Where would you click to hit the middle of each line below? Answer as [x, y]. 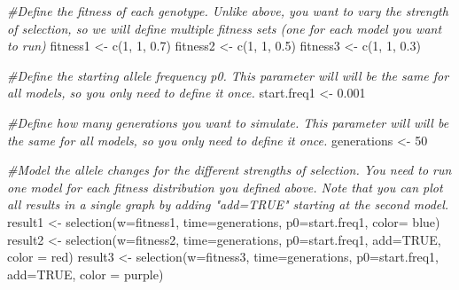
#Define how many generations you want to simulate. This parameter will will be [228, 122]
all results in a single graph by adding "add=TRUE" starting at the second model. [228, 204]
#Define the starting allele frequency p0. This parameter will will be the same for [228, 75]
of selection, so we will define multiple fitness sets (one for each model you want [225, 28]
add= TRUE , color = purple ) [86, 274]
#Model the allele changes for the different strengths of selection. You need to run [229, 170]
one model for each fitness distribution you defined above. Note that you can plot [225, 187]
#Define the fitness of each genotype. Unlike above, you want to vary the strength [228, 11]
